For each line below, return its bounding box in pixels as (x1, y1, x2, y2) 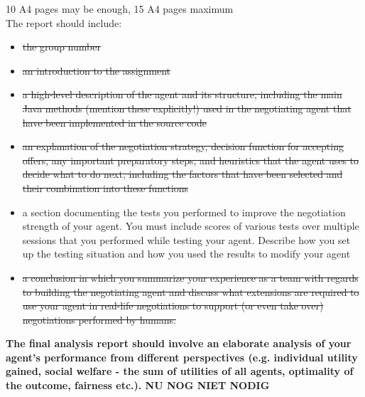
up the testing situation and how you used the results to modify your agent (22, 246, 351, 261)
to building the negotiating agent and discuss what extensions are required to (22, 284, 359, 299)
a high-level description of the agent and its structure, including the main (22, 87, 342, 102)
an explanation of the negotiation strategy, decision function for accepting (22, 139, 344, 154)
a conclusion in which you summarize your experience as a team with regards (22, 270, 359, 285)
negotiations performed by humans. (22, 312, 176, 327)
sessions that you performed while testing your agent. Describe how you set (22, 232, 351, 247)
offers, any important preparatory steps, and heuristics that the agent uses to (22, 152, 359, 167)
